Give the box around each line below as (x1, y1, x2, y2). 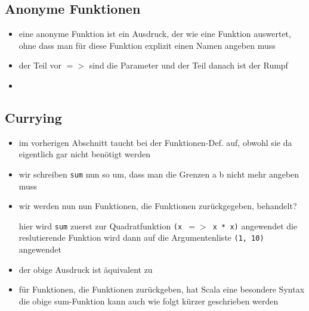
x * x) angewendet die (212, 219, 298, 232)
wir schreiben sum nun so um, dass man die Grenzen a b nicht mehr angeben (18, 167, 299, 180)
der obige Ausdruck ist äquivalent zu (18, 263, 153, 275)
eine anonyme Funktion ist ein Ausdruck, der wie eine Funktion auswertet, (18, 27, 291, 40)
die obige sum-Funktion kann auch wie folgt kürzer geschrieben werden (18, 294, 279, 307)
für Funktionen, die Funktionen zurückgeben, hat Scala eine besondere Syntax (18, 283, 305, 296)
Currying (5, 108, 62, 126)
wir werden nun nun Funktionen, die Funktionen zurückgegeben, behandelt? (18, 200, 297, 212)
